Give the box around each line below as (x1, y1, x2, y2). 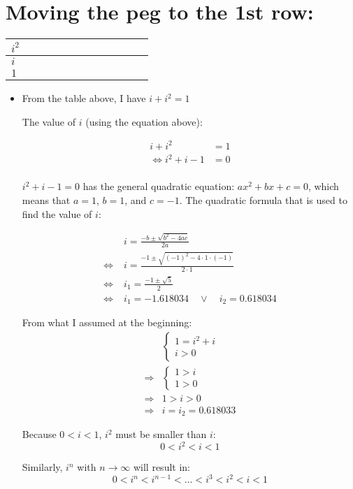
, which (308, 179, 339, 194)
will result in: (133, 460, 190, 474)
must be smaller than (115, 427, 207, 441)
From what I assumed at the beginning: (22, 315, 192, 329)
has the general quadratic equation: (82, 179, 235, 194)
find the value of (22, 206, 92, 221)
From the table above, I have (22, 91, 146, 105)
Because (22, 427, 57, 441)
